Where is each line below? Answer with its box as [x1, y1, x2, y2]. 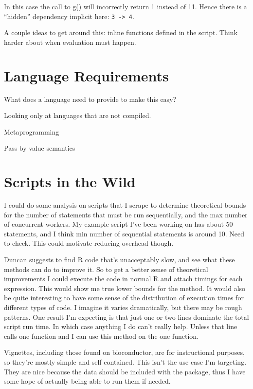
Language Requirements [4, 65, 169, 85]
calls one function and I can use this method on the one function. [4, 331, 199, 341]
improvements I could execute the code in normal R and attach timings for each [4, 273, 243, 284]
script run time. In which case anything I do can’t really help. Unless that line [4, 321, 237, 331]
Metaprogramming [4, 126, 59, 136]
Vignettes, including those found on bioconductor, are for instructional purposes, [4, 347, 245, 357]
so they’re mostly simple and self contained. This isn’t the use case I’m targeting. [4, 356, 247, 367]
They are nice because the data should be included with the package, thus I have [4, 366, 246, 376]
